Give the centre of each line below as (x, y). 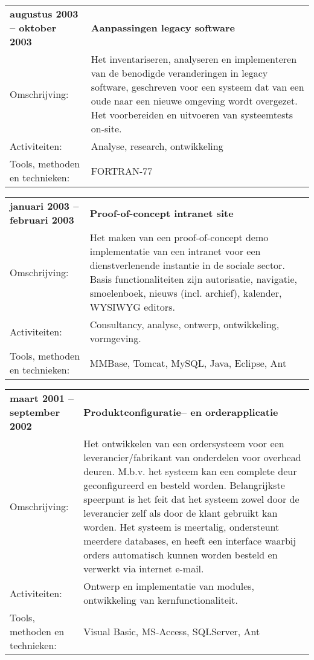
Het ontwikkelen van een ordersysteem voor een (184, 443)
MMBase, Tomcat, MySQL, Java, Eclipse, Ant (188, 363)
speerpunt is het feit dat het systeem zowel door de (191, 499)
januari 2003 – (44, 206)
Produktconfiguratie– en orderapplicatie (181, 412)
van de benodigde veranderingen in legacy (179, 73)
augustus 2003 (44, 14)
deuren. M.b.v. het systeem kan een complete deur (190, 471)
